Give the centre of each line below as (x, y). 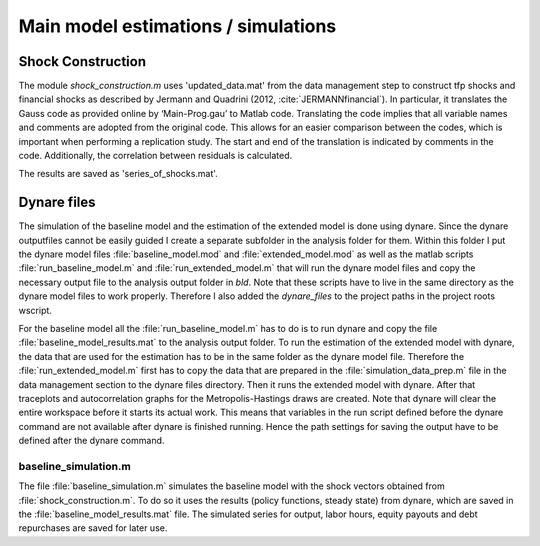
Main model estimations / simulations (177, 26)
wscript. (35, 310)
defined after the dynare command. (91, 441)
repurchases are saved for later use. (93, 528)
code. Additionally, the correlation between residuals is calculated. (155, 156)
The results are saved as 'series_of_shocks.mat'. (118, 174)
